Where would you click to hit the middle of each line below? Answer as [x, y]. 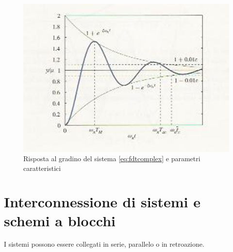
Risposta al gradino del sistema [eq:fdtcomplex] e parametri [112, 159]
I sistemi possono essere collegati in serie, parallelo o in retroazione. [104, 244]
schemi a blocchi [60, 220]
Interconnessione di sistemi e [102, 201]
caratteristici [42, 168]
